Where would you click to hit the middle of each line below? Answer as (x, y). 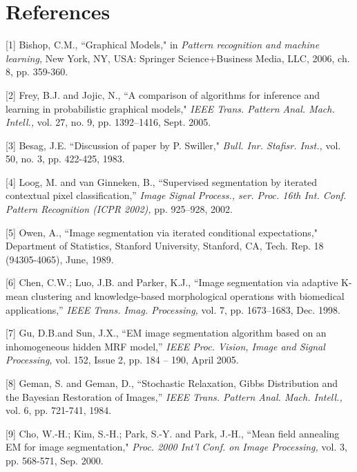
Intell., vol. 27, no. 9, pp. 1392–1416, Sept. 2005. (108, 122)
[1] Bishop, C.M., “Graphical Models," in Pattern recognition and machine (163, 45)
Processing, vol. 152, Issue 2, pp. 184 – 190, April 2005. (122, 360)
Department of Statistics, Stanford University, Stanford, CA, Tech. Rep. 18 (165, 246)
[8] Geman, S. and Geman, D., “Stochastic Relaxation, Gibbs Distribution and (172, 383)
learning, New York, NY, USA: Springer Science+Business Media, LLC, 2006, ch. (178, 58)
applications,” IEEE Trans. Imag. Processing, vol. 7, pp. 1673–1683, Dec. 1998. (173, 309)
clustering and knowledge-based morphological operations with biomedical (188, 296)
